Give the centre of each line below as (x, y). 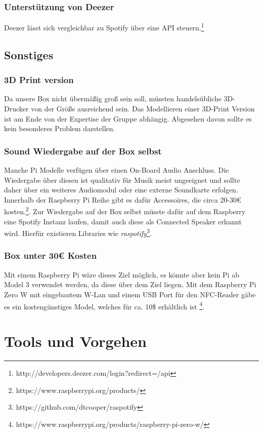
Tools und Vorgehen (75, 341)
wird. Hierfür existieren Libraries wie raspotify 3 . (78, 232)
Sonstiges (29, 54)
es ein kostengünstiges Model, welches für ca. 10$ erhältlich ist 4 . (104, 305)
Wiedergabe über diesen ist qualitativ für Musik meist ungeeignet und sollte (122, 180)
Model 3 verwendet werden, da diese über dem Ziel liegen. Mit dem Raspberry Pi (130, 284)
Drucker (16, 109)
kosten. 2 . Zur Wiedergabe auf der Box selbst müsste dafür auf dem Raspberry (125, 211)
